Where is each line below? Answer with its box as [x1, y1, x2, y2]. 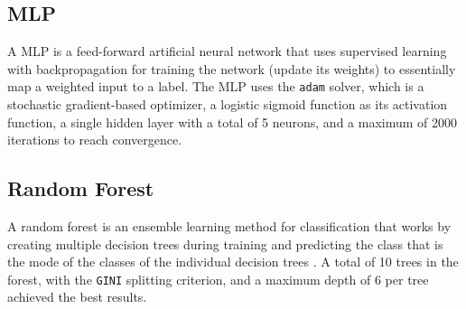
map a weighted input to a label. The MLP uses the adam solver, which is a [7, 77, 424, 96]
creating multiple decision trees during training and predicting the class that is [7, 234, 443, 253]
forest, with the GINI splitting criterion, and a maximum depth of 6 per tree [7, 269, 429, 288]
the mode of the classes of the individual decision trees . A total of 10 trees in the [7, 252, 459, 271]
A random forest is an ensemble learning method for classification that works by [7, 217, 452, 236]
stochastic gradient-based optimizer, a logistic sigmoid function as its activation [7, 95, 448, 114]
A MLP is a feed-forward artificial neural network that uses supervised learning [7, 42, 447, 61]
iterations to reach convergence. [7, 130, 182, 149]
